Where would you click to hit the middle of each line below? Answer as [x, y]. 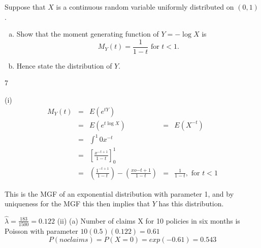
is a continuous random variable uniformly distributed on [145, 7]
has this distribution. [191, 204]
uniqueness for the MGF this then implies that [77, 204]
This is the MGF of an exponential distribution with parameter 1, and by [119, 193]
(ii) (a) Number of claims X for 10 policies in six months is [149, 220]
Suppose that [25, 7]
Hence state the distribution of [64, 65]
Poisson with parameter [41, 231]
